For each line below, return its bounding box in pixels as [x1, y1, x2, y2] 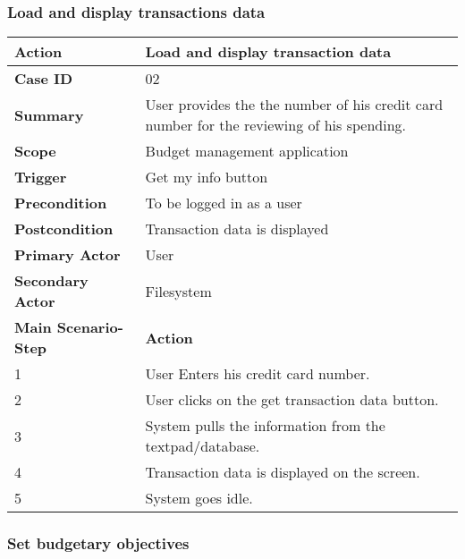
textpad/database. [145, 436, 260, 457]
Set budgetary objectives [7, 532, 190, 555]
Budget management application [145, 140, 349, 162]
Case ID [14, 68, 73, 89]
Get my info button [145, 166, 268, 188]
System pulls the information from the [145, 415, 385, 436]
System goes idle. [145, 487, 253, 509]
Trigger [14, 166, 67, 188]
